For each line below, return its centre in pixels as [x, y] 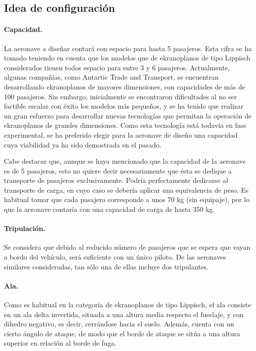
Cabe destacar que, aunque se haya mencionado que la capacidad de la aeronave [125, 161]
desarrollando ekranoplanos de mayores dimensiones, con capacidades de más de [125, 86]
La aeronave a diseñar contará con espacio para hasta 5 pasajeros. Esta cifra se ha [128, 48]
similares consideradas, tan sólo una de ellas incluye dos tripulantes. [106, 266]
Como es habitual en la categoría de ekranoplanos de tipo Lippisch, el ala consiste [128, 305]
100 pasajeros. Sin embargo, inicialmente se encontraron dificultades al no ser [121, 96]
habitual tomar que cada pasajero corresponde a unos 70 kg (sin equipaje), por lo [127, 199]
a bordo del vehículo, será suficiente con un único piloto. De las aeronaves [115, 257]
